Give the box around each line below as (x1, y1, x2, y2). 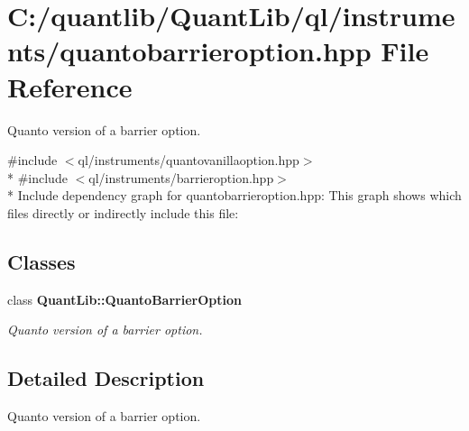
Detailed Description (7, 364, 205, 392)
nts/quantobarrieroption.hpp (7, 32, 372, 69)
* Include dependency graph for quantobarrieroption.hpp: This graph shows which (7, 186, 462, 205)
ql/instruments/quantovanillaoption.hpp (78, 151, 299, 170)
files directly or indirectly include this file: (7, 203, 239, 222)
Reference (7, 68, 133, 105)
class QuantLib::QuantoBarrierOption (7, 289, 242, 308)
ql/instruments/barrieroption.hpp (88, 168, 274, 187)
